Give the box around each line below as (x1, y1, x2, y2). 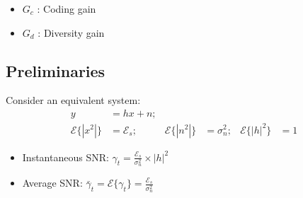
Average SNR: (22, 175, 83, 190)
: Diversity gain (38, 25, 105, 40)
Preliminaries (6, 59, 105, 81)
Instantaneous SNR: (22, 149, 109, 164)
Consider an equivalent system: (6, 93, 141, 107)
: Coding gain (37, 1, 96, 16)
